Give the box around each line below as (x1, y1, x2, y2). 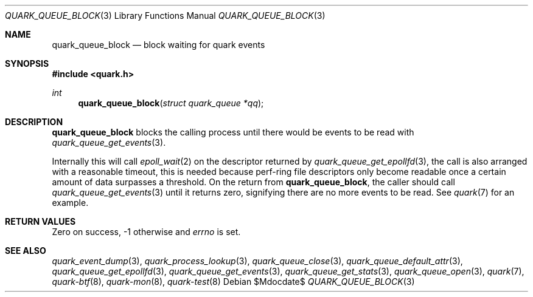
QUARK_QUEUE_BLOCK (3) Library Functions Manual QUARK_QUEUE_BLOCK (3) (5, 10, 326, 21)
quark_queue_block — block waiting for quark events (52, 39, 265, 50)
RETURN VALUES (5, 216, 76, 227)
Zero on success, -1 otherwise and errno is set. (52, 227, 241, 237)
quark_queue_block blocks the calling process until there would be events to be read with (52, 127, 414, 137)
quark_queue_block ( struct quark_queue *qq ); (78, 98, 264, 108)
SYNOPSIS (5, 58, 49, 69)
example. (52, 197, 89, 208)
